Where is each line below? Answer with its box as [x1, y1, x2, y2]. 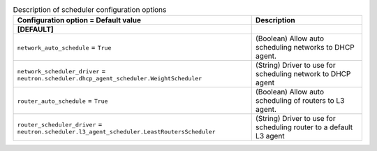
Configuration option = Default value [17, 15, 142, 25]
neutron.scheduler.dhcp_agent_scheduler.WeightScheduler [17, 74, 202, 82]
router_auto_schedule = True [17, 96, 108, 106]
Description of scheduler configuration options [13, 5, 167, 15]
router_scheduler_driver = [17, 119, 103, 129]
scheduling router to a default [255, 122, 353, 132]
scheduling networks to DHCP [255, 43, 355, 52]
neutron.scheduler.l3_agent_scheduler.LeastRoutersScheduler [17, 128, 216, 136]
